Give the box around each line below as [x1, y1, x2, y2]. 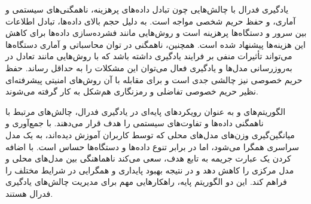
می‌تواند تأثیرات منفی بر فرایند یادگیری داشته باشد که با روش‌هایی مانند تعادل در [5, 50, 292, 62]
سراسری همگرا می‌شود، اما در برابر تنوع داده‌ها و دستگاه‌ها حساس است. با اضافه [5, 140, 299, 153]
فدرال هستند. [5, 187, 53, 199]
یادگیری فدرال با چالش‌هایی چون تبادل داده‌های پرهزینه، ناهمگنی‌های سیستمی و [5, 3, 289, 15]
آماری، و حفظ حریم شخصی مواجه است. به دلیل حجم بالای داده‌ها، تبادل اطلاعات [5, 14, 296, 27]
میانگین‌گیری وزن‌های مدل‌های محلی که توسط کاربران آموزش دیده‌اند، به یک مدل [5, 128, 295, 141]
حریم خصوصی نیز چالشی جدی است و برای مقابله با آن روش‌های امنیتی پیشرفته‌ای [5, 73, 303, 86]
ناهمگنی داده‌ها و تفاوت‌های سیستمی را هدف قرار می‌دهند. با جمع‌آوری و [5, 117, 264, 129]
